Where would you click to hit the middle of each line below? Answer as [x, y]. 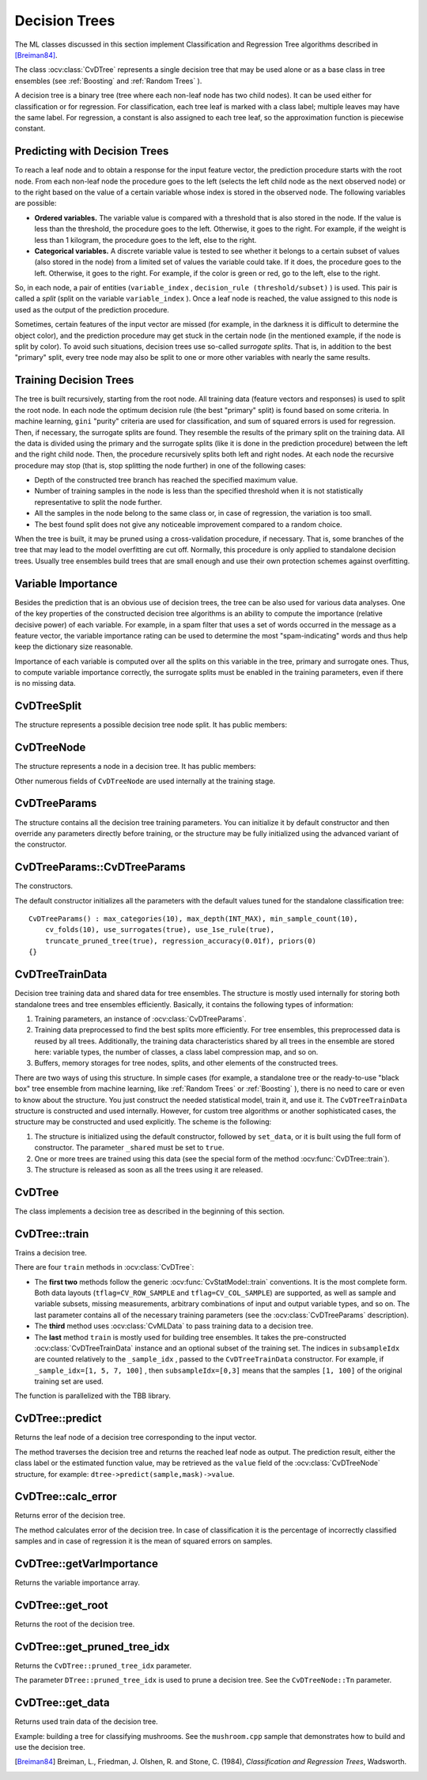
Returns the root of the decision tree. [75, 1624]
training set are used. [69, 1381]
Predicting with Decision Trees [92, 151]
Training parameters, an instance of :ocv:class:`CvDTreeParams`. [140, 1019]
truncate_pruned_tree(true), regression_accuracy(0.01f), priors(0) [180, 941]
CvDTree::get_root [61, 1605]
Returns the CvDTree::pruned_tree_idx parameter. [103, 1665]
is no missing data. [45, 684]
